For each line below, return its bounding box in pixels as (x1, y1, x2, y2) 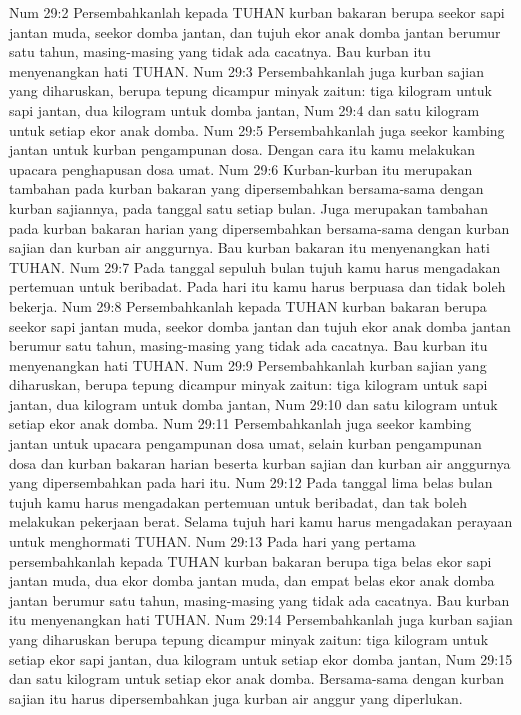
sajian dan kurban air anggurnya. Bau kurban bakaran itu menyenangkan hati (9, 237, 490, 258)
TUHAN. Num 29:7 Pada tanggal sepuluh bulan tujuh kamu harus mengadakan (9, 256, 501, 277)
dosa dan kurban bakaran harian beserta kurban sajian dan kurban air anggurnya (9, 452, 511, 473)
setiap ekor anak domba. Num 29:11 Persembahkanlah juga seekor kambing (9, 413, 472, 434)
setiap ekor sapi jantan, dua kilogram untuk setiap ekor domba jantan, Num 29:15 (9, 648, 513, 669)
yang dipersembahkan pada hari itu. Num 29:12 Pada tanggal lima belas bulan (9, 472, 493, 493)
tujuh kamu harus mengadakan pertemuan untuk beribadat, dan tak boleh (9, 491, 468, 512)
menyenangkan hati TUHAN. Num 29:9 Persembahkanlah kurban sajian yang (9, 354, 487, 375)
